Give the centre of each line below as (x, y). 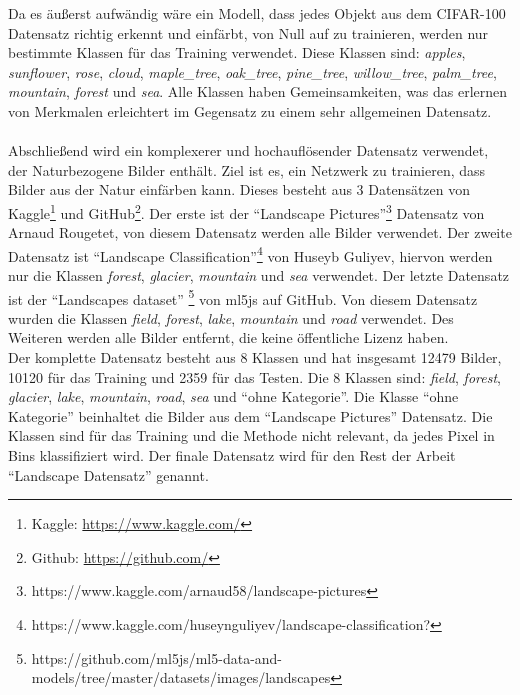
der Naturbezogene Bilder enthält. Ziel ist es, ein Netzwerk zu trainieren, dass (247, 169)
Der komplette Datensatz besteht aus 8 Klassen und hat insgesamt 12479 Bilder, (255, 357)
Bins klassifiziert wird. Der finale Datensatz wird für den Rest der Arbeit (232, 455)
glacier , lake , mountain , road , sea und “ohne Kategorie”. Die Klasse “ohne (233, 396)
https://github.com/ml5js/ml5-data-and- (157, 657)
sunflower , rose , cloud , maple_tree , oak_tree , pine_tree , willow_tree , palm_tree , (252, 71)
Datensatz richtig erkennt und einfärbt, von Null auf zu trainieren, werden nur (248, 32)
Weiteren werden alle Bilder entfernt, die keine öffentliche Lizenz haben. (228, 337)
